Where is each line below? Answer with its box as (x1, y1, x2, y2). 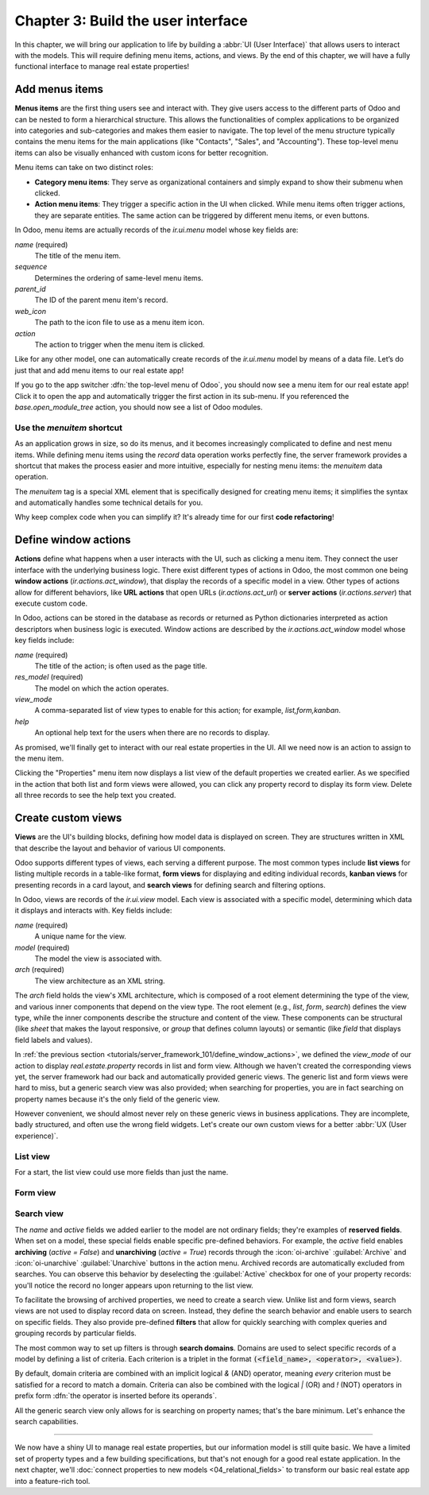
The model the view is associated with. (34, 954, 162, 963)
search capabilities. (14, 1416, 79, 1426)
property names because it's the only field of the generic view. (14, 1094, 220, 1104)
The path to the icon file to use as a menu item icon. (34, 318, 205, 327)
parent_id (14, 285, 46, 294)
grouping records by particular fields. (14, 1328, 137, 1338)
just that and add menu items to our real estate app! (14, 366, 184, 375)
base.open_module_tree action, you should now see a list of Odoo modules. (14, 402, 263, 412)
